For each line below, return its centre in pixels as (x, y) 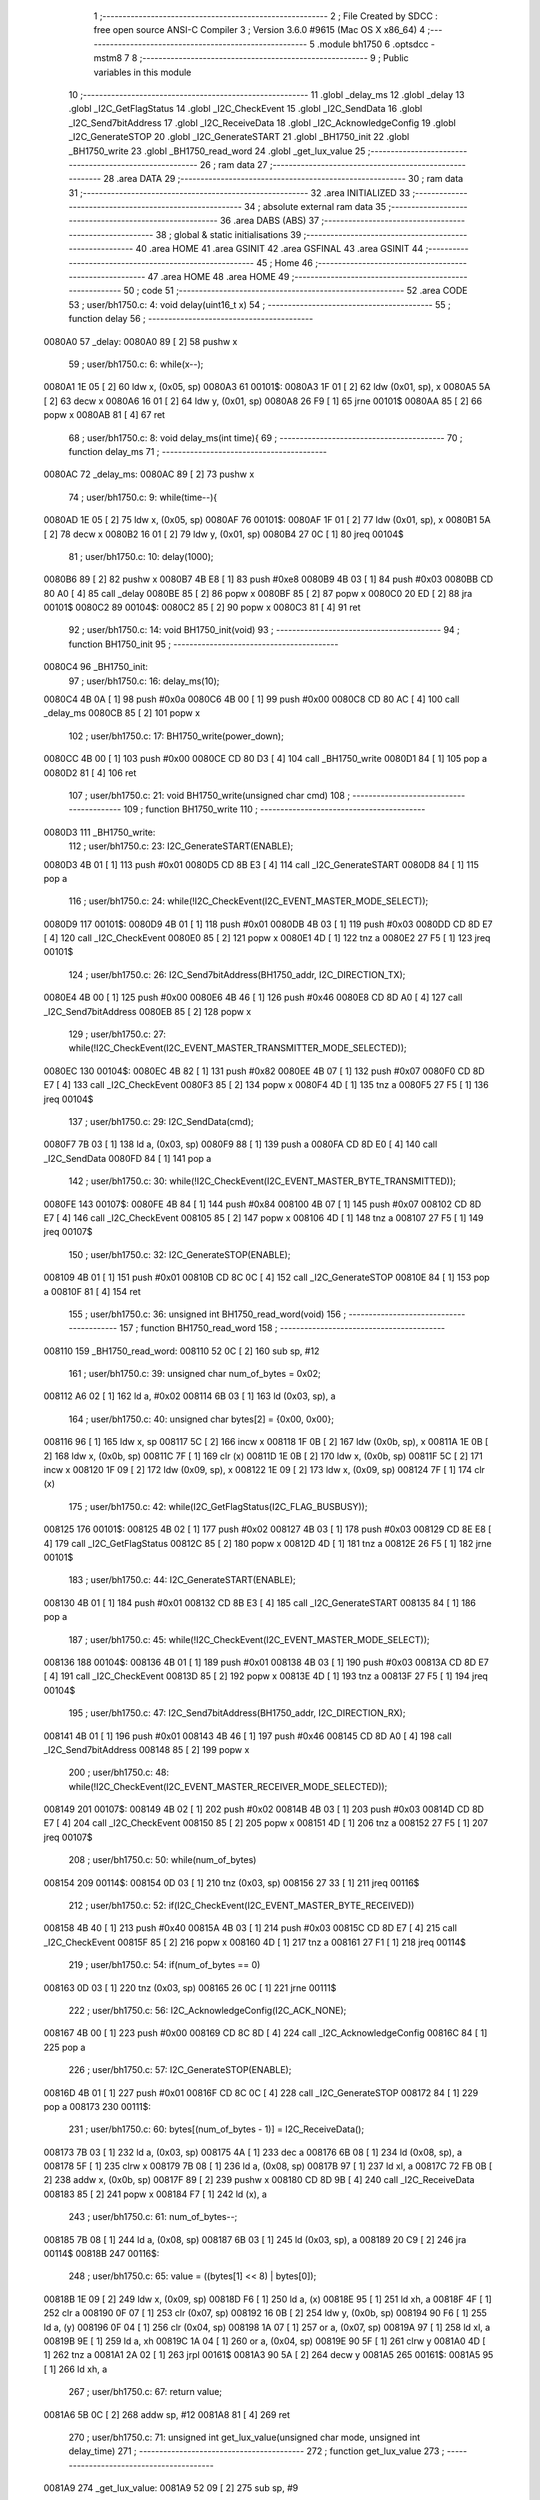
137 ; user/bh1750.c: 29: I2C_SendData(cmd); (161, 1121)
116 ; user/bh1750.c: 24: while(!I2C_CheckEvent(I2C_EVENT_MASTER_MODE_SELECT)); (248, 901)
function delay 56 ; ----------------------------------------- (191, 319)
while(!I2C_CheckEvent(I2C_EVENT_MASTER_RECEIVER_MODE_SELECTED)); (228, 1786)
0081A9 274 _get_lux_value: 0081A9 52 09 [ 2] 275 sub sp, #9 (171, 2488)
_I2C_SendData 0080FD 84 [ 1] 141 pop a (127, 1158)
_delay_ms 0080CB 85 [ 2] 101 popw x (121, 713)
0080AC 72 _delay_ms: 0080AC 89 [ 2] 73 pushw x (149, 474)
